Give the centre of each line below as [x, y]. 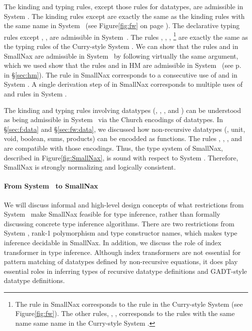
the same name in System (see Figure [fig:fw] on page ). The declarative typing [122, 25]
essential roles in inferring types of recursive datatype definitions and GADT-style [126, 271]
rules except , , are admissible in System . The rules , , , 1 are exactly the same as [126, 36]
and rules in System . [35, 94]
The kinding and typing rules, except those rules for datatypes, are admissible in [124, 6]
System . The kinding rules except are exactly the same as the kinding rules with [124, 16]
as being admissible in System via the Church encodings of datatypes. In [114, 119]
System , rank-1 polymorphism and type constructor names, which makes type [121, 233]
